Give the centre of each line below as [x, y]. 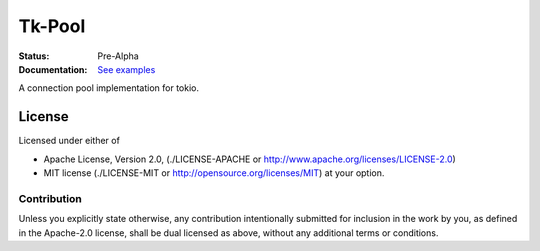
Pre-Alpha [118, 56]
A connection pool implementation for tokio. [109, 88]
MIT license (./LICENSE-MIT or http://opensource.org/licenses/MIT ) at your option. [214, 173]
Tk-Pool [52, 26]
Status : [34, 56]
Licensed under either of [69, 141]
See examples [126, 69]
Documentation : [53, 69]
